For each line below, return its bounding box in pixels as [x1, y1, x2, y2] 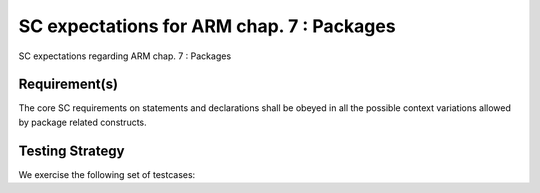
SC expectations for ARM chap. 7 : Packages [18, 15, 396, 37]
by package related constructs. [18, 116, 147, 128]
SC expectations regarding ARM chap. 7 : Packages [18, 50, 232, 62]
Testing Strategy [18, 142, 125, 159]
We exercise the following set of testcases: [18, 168, 196, 180]
